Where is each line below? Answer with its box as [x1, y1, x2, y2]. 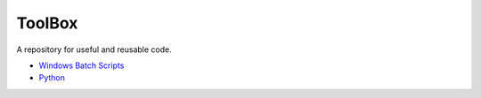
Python [38, 72, 66, 83]
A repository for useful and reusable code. [16, 44, 173, 55]
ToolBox [16, 13, 78, 33]
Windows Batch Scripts [38, 60, 125, 71]
